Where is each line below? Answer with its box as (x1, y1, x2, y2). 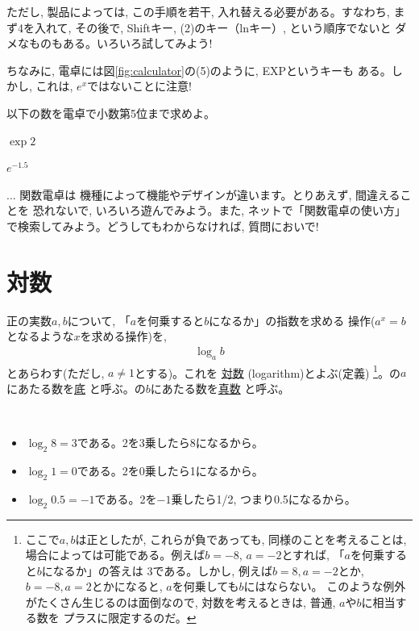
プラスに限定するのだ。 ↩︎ (63, 609, 197, 626)
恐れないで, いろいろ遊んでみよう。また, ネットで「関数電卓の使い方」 (32, 202, 406, 219)
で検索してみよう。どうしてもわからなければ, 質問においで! (6, 217, 319, 234)
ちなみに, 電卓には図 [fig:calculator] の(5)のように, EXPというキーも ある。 (6, 61, 392, 78)
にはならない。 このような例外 (243, 578, 406, 595)
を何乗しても (172, 578, 239, 595)
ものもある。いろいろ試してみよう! (28, 35, 213, 52)
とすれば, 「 (281, 546, 345, 563)
